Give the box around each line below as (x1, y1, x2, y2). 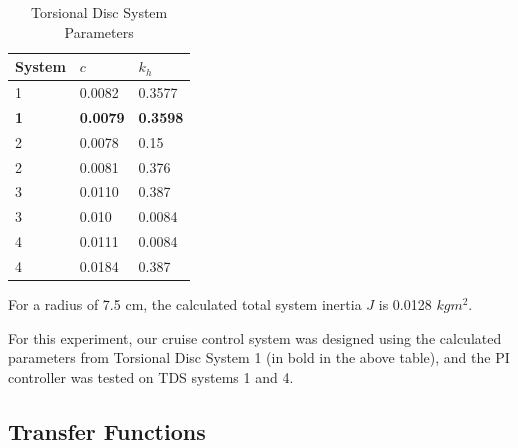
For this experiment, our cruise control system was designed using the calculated (8, 327, 502, 348)
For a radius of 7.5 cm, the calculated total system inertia (8, 294, 362, 315)
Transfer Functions (8, 415, 206, 446)
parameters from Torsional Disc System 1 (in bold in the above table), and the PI (8, 347, 510, 368)
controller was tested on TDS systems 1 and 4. (8, 366, 294, 387)
